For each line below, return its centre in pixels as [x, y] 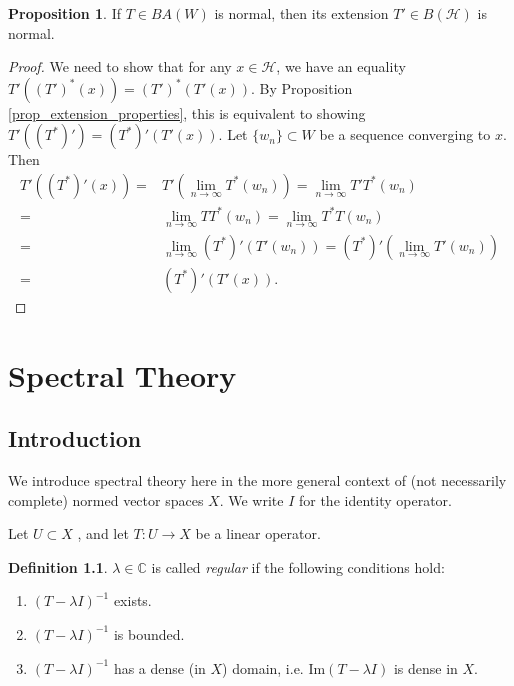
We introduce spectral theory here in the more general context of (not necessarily [257, 479]
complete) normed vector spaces [106, 499]
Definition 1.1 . [58, 566]
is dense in [425, 667]
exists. [132, 600]
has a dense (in [159, 667]
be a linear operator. [258, 533]
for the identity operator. [375, 499]
